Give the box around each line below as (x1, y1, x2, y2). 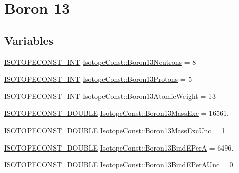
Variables (4, 32, 54, 48)
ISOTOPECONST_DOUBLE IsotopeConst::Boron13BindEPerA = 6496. (4, 142, 234, 153)
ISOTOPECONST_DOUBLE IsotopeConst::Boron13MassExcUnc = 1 (4, 125, 225, 135)
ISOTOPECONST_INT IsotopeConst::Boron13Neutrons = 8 (4, 56, 196, 67)
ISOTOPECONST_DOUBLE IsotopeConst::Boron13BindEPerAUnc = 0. (4, 159, 235, 170)
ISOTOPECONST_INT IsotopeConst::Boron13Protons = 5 (4, 73, 192, 84)
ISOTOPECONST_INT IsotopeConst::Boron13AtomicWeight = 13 (4, 90, 216, 101)
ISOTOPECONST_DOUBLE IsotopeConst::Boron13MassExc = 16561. (4, 108, 229, 118)
